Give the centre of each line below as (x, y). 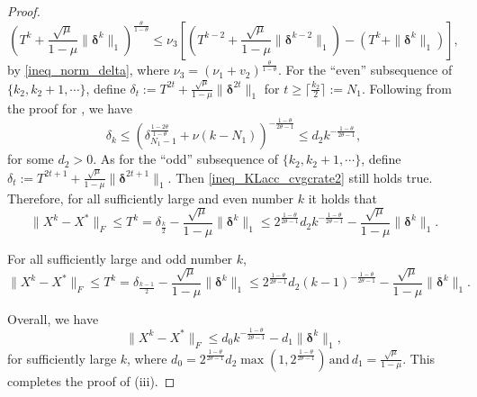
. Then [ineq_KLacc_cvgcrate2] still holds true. (300, 177)
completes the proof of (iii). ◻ (91, 380)
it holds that (342, 198)
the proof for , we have (70, 108)
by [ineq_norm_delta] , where (89, 70)
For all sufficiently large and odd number (120, 258)
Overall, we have (53, 318)
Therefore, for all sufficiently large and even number (150, 198)
